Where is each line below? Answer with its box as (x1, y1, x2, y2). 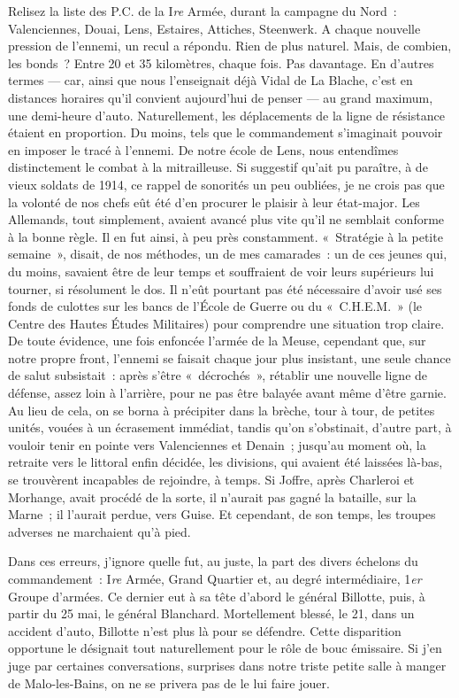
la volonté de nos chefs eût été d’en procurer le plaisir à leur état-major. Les (8, 192, 420, 211)
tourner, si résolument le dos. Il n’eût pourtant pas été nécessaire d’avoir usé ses (8, 279, 442, 298)
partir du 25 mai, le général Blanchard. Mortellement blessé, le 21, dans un (8, 604, 415, 623)
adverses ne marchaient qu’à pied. (8, 522, 191, 540)
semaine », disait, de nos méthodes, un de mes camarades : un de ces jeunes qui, (8, 244, 448, 263)
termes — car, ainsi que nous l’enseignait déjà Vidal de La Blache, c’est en (8, 71, 413, 89)
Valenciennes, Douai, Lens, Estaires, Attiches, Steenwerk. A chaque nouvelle (8, 19, 421, 37)
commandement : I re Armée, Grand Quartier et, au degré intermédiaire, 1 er (8, 570, 422, 587)
